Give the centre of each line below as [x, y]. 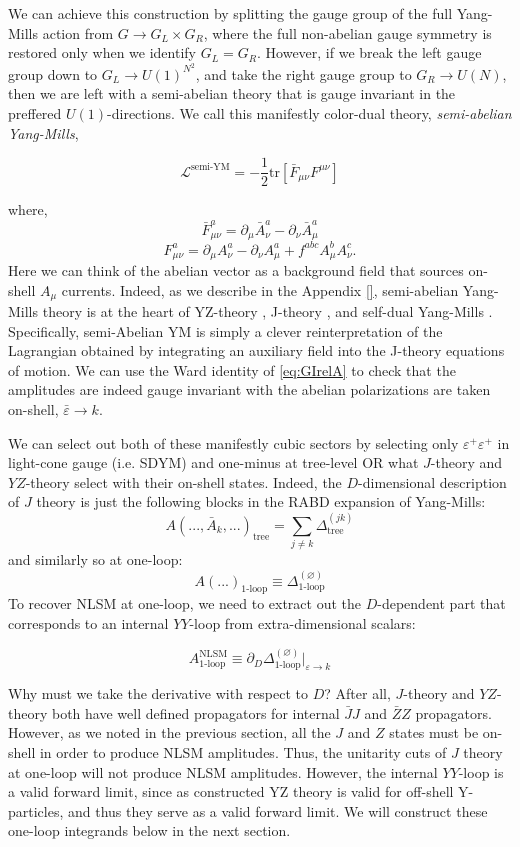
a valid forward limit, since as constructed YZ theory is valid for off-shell [231, 791]
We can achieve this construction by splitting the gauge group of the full [230, 13]
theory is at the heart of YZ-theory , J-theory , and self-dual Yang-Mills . [267, 311]
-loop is [481, 771]
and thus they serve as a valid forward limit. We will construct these [278, 810]
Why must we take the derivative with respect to [158, 693]
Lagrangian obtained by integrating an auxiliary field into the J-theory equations [256, 350]
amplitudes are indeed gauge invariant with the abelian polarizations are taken [249, 389]
